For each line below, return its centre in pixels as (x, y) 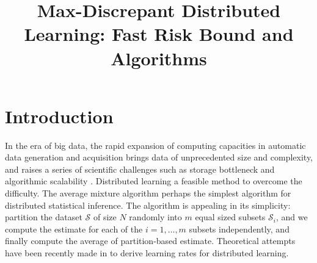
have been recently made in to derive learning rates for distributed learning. (147, 253)
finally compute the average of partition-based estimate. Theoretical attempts (150, 241)
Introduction (59, 116)
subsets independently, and (239, 229)
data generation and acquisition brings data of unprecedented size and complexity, (159, 157)
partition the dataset (44, 217)
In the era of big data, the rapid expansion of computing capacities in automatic (155, 145)
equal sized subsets (230, 217)
